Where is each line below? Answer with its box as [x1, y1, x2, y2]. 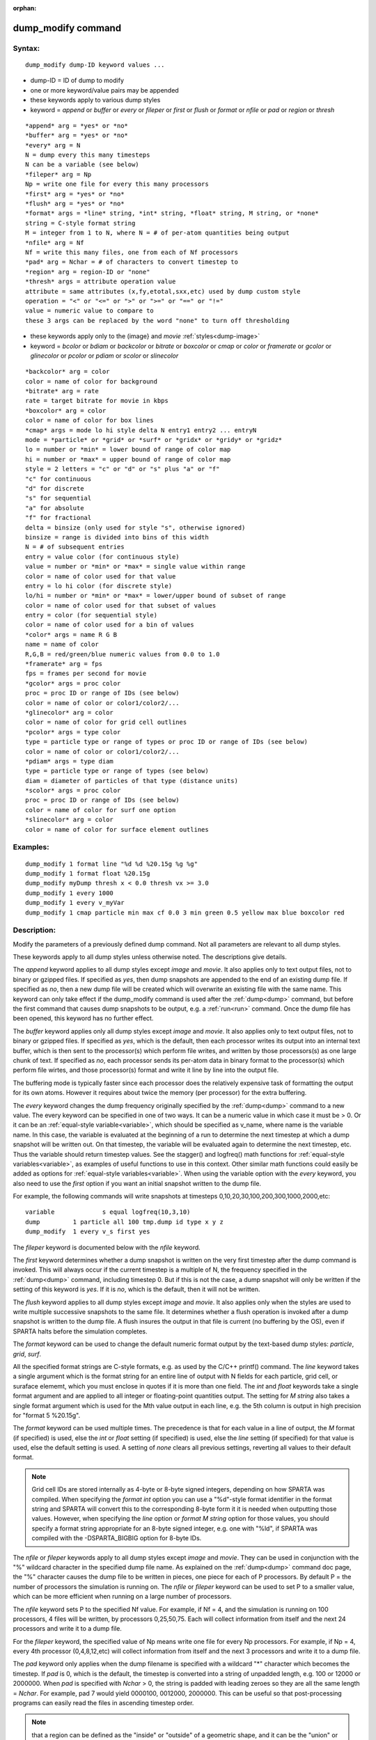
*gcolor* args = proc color [25, 679, 121, 687]
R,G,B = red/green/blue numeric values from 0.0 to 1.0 [25, 650, 220, 658]
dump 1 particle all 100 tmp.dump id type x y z [25, 1218, 224, 1226]
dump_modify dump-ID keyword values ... [25, 61, 165, 69]
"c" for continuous [25, 475, 92, 483]
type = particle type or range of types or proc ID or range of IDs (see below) [25, 738, 308, 746]
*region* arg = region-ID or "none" [25, 268, 150, 276]
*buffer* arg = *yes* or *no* [25, 132, 129, 139]
